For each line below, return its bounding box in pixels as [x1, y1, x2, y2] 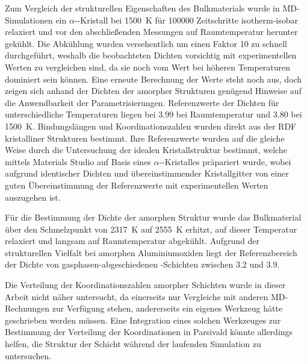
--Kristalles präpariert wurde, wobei [159, 155, 291, 168]
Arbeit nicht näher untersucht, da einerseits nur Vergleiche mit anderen [5, 290, 268, 303]
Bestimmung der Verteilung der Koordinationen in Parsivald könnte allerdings [5, 325, 293, 338]
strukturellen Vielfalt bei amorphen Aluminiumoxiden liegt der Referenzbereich [5, 246, 297, 259]
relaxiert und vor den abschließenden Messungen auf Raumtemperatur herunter [5, 25, 298, 38]
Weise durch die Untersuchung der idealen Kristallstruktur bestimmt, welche [5, 143, 287, 156]
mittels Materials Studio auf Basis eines [5, 155, 151, 168]
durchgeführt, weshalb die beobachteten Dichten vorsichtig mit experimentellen [5, 49, 297, 61]
